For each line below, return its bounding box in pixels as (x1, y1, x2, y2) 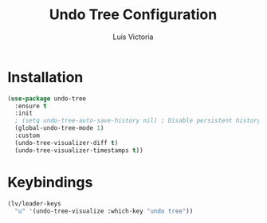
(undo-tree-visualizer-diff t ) (14, 139, 119, 147)
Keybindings (7, 173, 93, 191)
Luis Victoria (112, 32, 154, 41)
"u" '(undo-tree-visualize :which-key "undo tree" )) (14, 207, 194, 215)
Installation (7, 68, 84, 86)
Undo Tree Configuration (49, 6, 218, 24)
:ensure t (14, 102, 47, 110)
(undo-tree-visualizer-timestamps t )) (14, 146, 144, 155)
